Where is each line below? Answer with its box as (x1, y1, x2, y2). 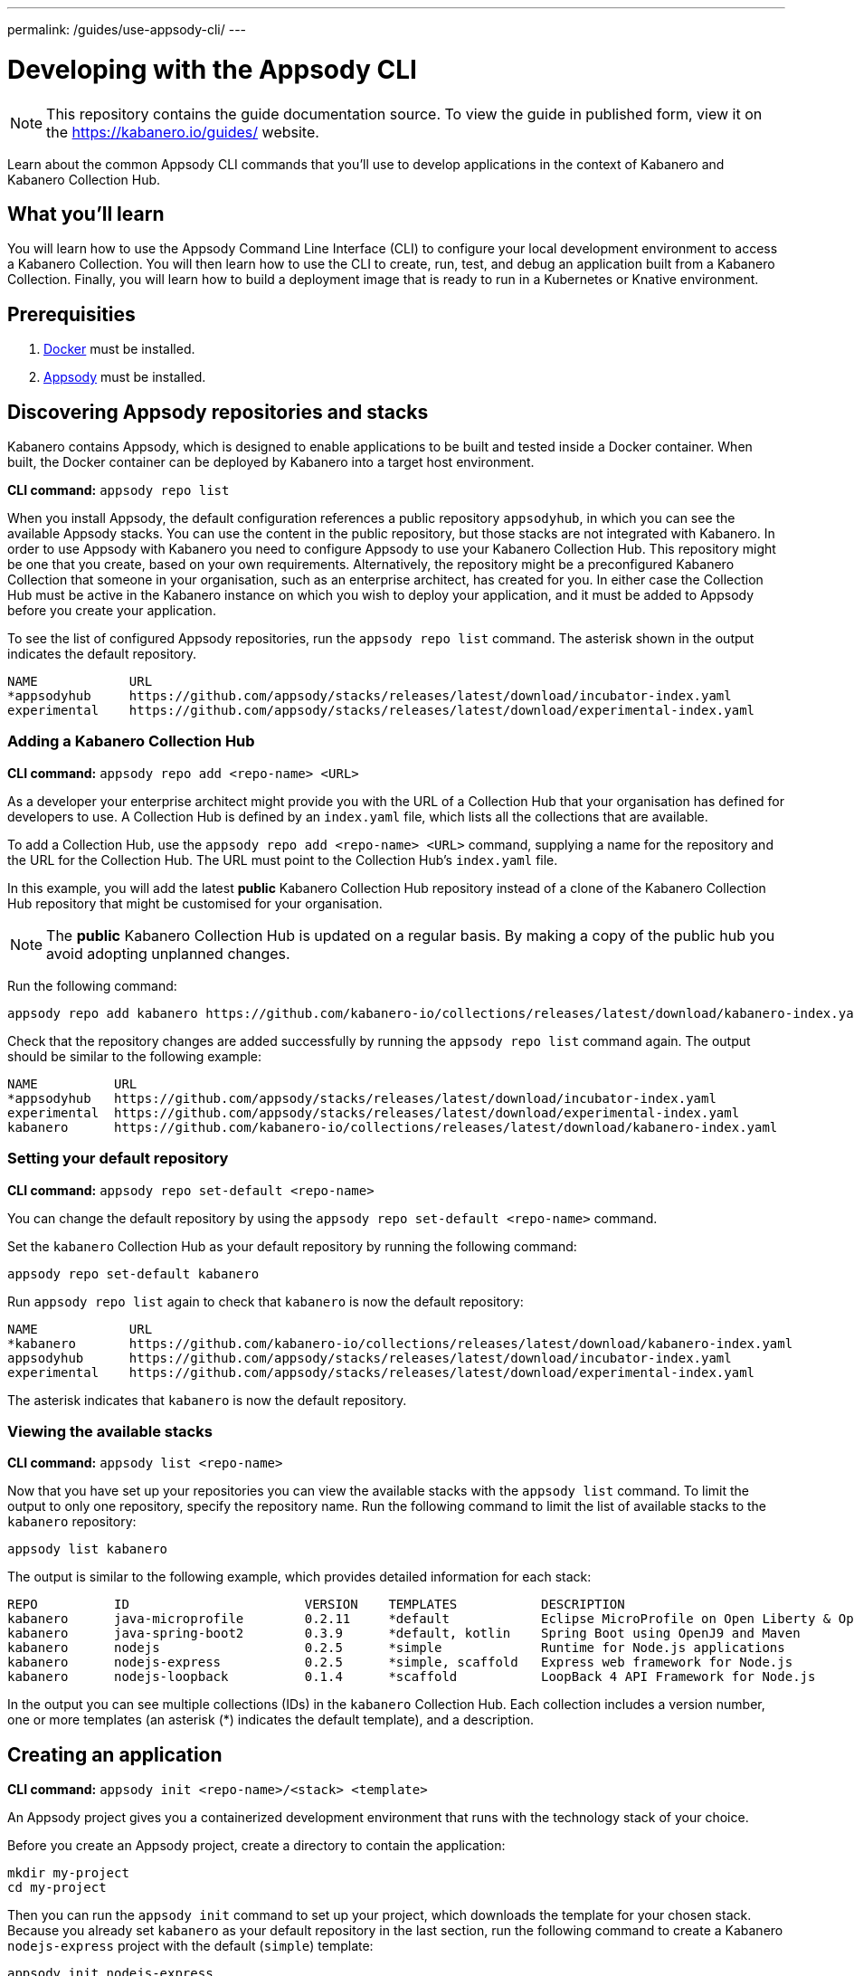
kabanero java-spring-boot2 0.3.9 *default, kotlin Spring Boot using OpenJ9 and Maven (7, 1626, 801, 1641)
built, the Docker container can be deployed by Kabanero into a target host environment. (7, 454, 535, 470)
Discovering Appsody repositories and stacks (7, 400, 429, 423)
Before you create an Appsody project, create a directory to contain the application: (7, 1838, 506, 1854)
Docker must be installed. (43, 341, 195, 357)
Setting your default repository (7, 1149, 229, 1168)
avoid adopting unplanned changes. (46, 944, 290, 963)
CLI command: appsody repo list (7, 482, 230, 499)
